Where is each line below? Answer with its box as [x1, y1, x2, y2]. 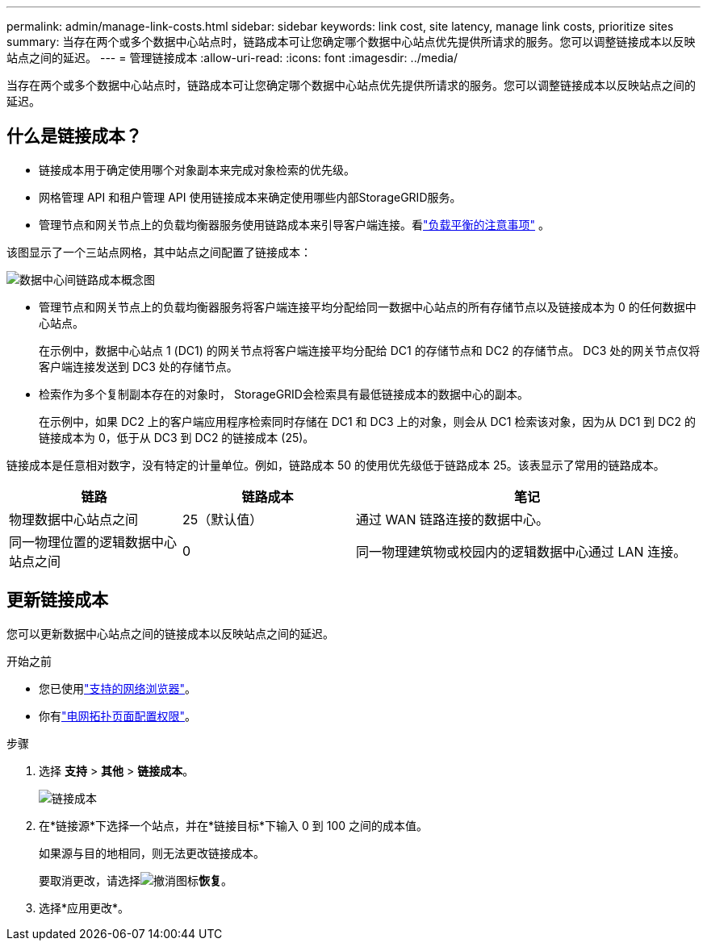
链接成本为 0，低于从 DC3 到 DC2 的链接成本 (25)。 [39, 430, 315, 444]
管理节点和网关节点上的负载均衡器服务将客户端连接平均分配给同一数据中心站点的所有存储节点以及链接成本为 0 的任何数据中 [39, 299, 697, 314]
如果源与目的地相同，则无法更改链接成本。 [39, 845, 265, 860]
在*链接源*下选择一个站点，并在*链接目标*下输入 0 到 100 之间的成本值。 [39, 818, 428, 832]
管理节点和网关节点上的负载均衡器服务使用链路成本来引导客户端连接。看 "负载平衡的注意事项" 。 [39, 217, 550, 232]
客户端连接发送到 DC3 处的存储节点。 [39, 359, 238, 373]
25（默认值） [182, 511, 263, 528]
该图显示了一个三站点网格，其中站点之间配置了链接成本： [6, 244, 312, 259]
